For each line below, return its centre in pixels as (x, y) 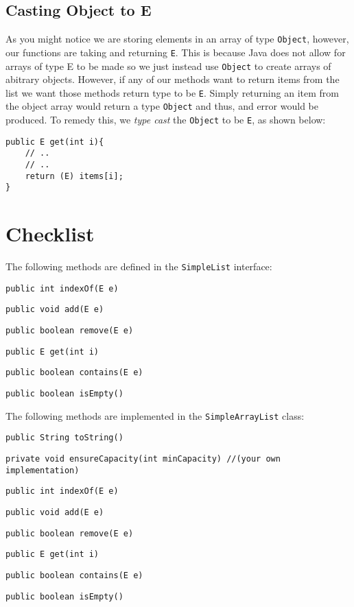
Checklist (50, 234)
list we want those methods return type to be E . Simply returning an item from (172, 92)
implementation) (43, 470)
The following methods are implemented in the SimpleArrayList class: (155, 415)
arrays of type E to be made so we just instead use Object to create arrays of (168, 66)
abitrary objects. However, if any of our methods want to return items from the (173, 79)
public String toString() (64, 438)
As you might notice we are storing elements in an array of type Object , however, (177, 39)
